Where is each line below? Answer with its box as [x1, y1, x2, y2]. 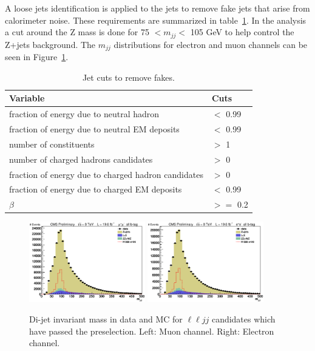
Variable [9, 92, 45, 104]
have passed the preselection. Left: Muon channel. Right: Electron [29, 324, 274, 337]
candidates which [211, 312, 276, 325]
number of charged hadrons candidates [9, 152, 153, 165]
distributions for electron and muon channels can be [113, 38, 308, 50]
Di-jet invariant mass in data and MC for [29, 312, 183, 325]
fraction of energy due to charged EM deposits [9, 183, 182, 196]
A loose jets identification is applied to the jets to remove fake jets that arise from [5, 2, 310, 14]
